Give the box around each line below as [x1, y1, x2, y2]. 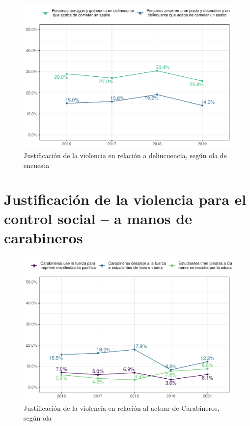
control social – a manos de [4, 208, 192, 228]
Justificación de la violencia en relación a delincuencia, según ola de [24, 150, 227, 161]
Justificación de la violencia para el [4, 189, 247, 209]
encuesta [24, 160, 50, 170]
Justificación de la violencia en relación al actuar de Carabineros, [24, 402, 220, 413]
